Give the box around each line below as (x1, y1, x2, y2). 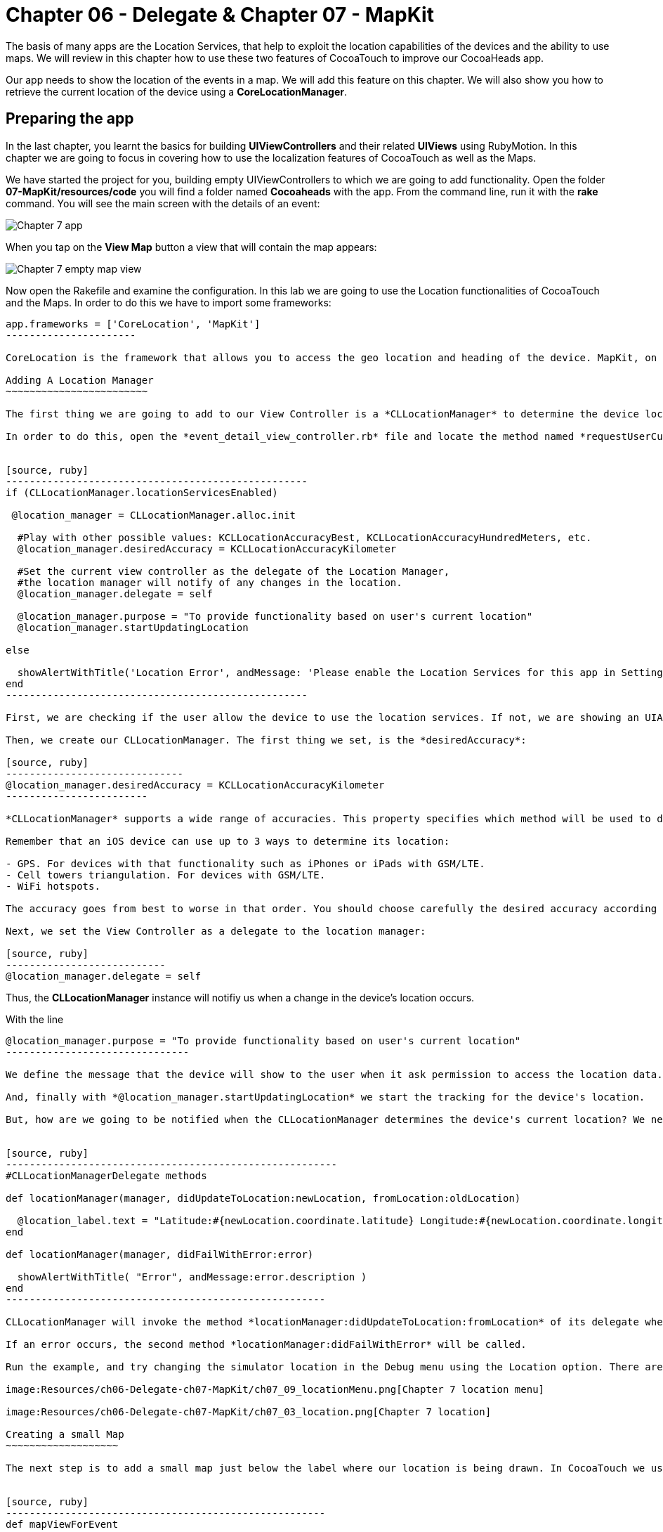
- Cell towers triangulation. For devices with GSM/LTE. (6, 869, 326, 881)
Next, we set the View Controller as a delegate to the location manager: (6, 925, 426, 937)
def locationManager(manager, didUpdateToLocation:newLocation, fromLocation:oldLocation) (6, 1192, 521, 1204)
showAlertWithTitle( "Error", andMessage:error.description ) (17, 1271, 367, 1283)
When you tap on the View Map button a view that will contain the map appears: (6, 240, 377, 253)
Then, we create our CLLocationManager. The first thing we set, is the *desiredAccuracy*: (6, 734, 527, 746)
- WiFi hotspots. (6, 880, 100, 892)
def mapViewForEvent (6, 1518, 119, 1530)
